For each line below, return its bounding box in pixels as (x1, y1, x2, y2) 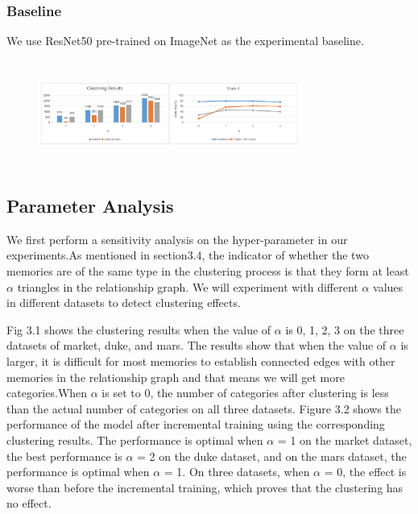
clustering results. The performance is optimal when (6, 432, 263, 449)
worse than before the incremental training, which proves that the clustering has (6, 479, 404, 495)
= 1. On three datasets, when (163, 463, 310, 480)
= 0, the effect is (324, 463, 407, 480)
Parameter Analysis (6, 193, 174, 218)
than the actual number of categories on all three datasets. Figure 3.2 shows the (6, 400, 401, 417)
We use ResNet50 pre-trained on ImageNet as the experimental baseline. (6, 32, 364, 49)
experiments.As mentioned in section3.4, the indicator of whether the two (6, 247, 369, 263)
